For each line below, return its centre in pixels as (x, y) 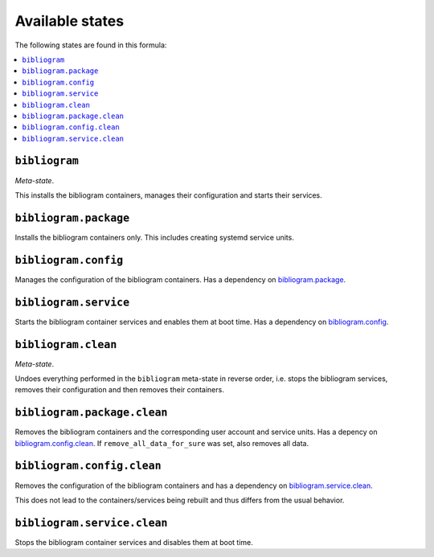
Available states (70, 21)
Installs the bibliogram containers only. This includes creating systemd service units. (155, 237)
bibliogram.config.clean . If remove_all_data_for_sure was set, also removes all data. (162, 443)
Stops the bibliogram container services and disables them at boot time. (134, 542)
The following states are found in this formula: (91, 45)
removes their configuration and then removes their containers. (119, 390)
